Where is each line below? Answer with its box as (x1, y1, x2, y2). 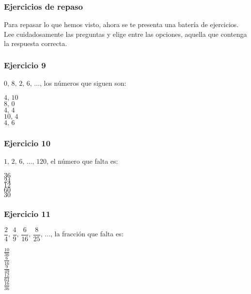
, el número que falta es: (46, 156, 118, 166)
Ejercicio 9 (4, 59, 46, 71)
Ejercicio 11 (4, 207, 51, 219)
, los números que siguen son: (39, 78, 126, 88)
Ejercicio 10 (4, 137, 51, 149)
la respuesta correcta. (4, 38, 67, 48)
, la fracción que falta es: (50, 229, 124, 239)
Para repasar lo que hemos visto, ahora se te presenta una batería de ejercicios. (4, 19, 239, 30)
